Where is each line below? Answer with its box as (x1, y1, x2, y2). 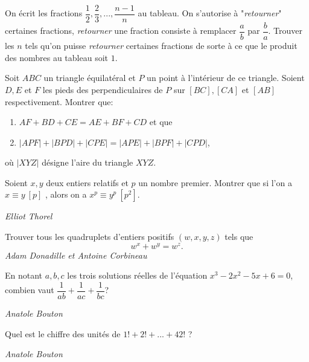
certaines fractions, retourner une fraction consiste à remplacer (5, 24, 237, 37)
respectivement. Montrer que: (5, 95, 113, 108)
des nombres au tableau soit (5, 51, 108, 63)
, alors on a (45, 188, 87, 201)
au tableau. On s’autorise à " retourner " (138, 7, 282, 19)
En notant (5, 269, 43, 282)
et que (149, 115, 173, 128)
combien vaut (5, 283, 54, 296)
